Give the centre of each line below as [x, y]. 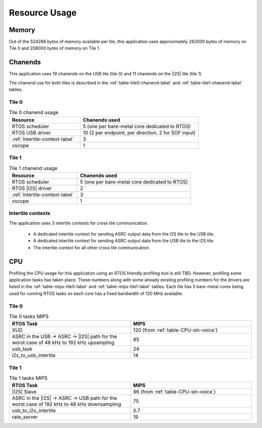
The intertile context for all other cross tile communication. [92, 247]
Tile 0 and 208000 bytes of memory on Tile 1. [55, 48]
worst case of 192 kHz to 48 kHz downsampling [66, 404]
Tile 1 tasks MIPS [28, 378]
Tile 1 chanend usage [33, 168]
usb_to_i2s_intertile [34, 411]
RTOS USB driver [31, 133]
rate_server [25, 417]
